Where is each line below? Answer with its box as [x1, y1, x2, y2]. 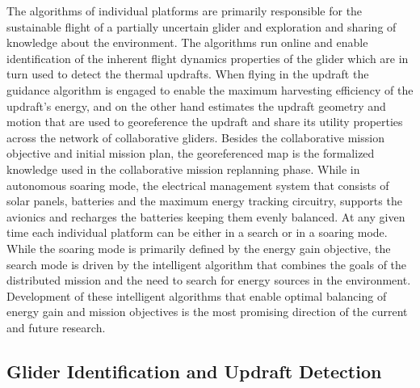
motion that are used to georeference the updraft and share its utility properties [6, 113, 403, 130]
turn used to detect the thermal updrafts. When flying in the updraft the [6, 65, 369, 82]
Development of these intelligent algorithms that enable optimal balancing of [6, 287, 387, 304]
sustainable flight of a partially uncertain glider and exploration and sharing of [6, 18, 397, 35]
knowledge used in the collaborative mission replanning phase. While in [6, 160, 360, 177]
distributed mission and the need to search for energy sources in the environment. [6, 272, 411, 289]
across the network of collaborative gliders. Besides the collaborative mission [6, 129, 384, 145]
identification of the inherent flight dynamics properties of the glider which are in [6, 49, 409, 66]
